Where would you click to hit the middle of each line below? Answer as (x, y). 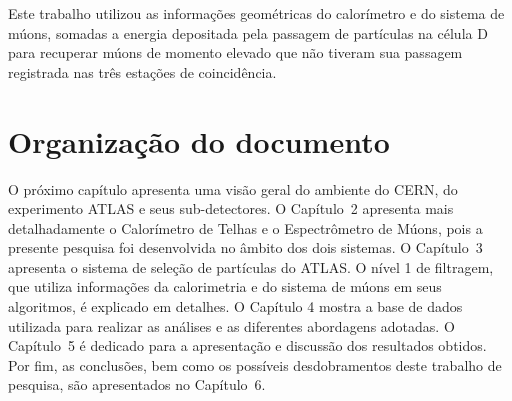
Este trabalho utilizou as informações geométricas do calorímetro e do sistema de (256, 13)
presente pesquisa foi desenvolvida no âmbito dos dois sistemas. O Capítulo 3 (245, 247)
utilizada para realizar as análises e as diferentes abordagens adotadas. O (231, 325)
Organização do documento (199, 140)
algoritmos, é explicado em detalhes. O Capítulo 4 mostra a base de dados (235, 306)
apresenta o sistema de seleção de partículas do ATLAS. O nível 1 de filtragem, (251, 266)
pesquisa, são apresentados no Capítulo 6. (137, 384)
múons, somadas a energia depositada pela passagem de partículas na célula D (248, 32)
